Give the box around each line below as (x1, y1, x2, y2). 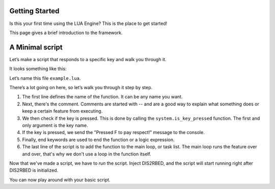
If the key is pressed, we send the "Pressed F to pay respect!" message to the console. (22, 129, 205, 136)
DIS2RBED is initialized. (9, 167, 59, 173)
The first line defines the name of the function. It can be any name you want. (22, 94, 183, 100)
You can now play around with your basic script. (9, 176, 111, 183)
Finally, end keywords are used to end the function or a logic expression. (22, 137, 175, 143)
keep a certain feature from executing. (22, 108, 103, 114)
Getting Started (9, 7, 60, 15)
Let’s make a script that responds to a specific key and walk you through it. (9, 56, 167, 62)
